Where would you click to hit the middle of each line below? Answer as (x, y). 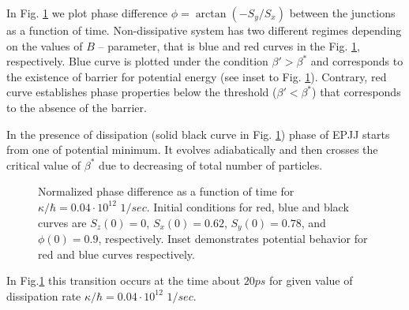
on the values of (45, 45)
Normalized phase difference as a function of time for (166, 191)
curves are (62, 222)
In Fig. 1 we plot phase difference (87, 13)
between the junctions (342, 13)
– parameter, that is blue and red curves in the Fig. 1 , (229, 45)
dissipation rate (44, 295)
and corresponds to (357, 61)
